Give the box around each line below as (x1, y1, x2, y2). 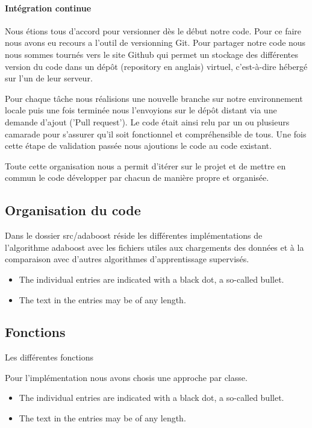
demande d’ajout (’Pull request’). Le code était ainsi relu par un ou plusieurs (5, 115, 290, 128)
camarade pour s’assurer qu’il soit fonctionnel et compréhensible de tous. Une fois (5, 127, 307, 140)
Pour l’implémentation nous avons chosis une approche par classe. (5, 371, 248, 383)
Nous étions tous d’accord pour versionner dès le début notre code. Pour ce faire (5, 24, 302, 37)
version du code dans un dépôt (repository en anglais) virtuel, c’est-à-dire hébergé (5, 60, 308, 72)
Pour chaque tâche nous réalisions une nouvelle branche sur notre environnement (5, 92, 303, 104)
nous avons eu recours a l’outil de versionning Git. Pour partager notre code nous (5, 36, 306, 49)
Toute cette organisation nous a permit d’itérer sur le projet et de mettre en (5, 159, 286, 172)
